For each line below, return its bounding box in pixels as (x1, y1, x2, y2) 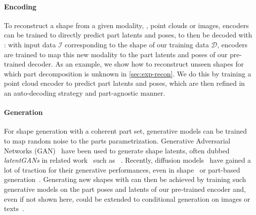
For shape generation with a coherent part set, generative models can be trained (4, 126, 247, 136)
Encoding (4, 1, 37, 11)
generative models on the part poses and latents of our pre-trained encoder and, (4, 183, 246, 194)
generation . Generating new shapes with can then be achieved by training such (4, 174, 246, 184)
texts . (4, 203, 24, 214)
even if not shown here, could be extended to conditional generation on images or (4, 193, 251, 204)
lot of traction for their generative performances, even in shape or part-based (4, 164, 240, 175)
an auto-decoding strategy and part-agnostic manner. (4, 87, 166, 98)
